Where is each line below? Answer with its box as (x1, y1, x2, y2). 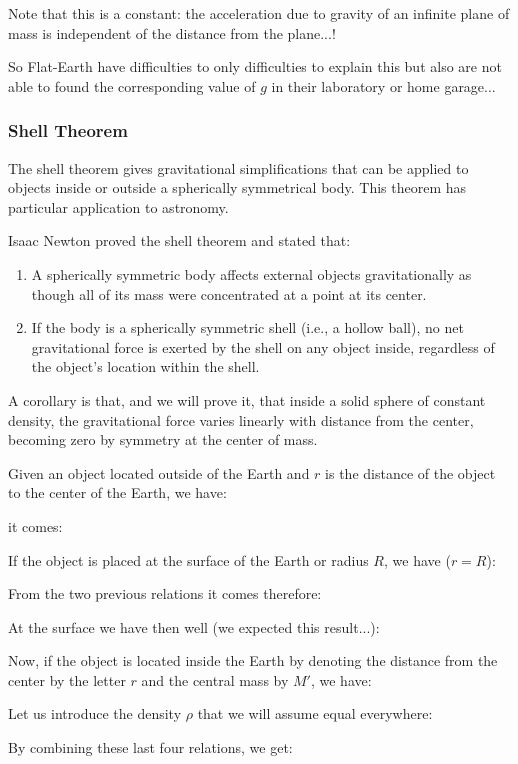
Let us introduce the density (8, 703, 182, 724)
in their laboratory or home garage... (271, 75, 496, 96)
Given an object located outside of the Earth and (8, 462, 310, 483)
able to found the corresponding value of (8, 75, 256, 96)
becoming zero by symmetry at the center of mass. (8, 429, 318, 450)
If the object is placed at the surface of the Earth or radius (8, 549, 369, 570)
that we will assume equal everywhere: (197, 703, 433, 724)
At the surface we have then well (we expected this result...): (8, 616, 380, 637)
